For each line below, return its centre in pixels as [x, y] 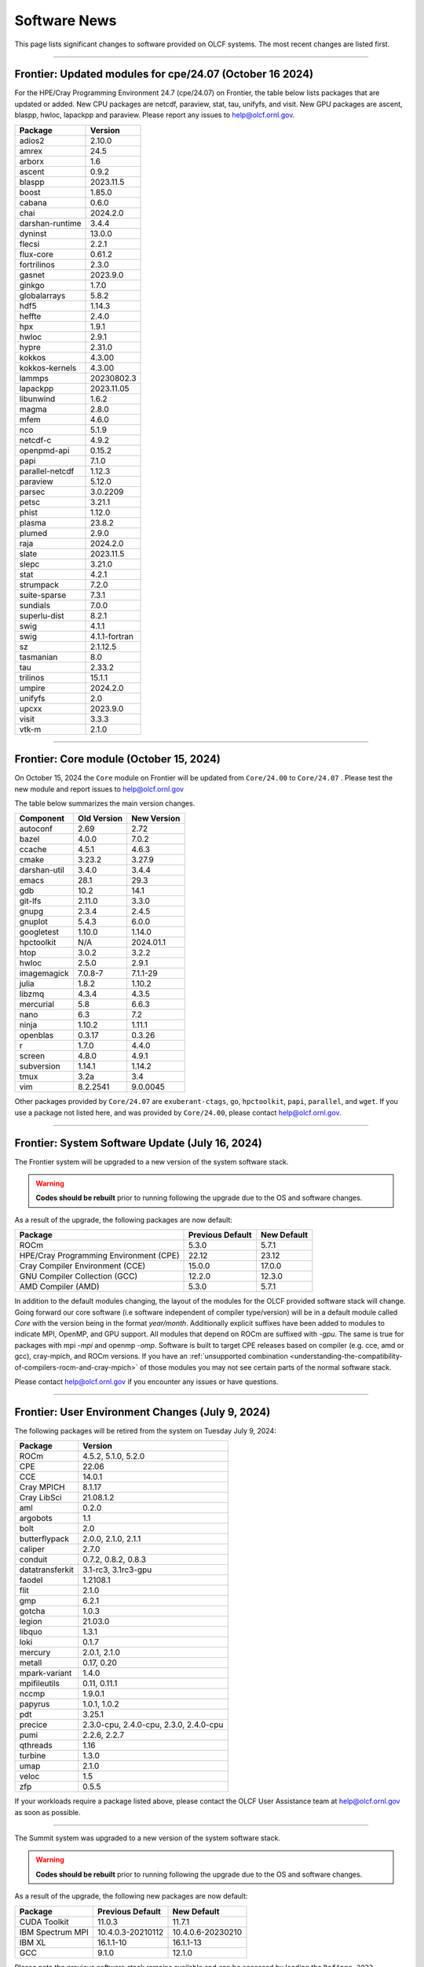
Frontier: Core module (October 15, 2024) [118, 759]
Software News [66, 20]
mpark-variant [46, 1674]
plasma [33, 522]
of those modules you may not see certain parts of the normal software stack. [266, 1367]
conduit [33, 1559]
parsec [32, 492]
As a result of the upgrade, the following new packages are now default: [131, 1896]
